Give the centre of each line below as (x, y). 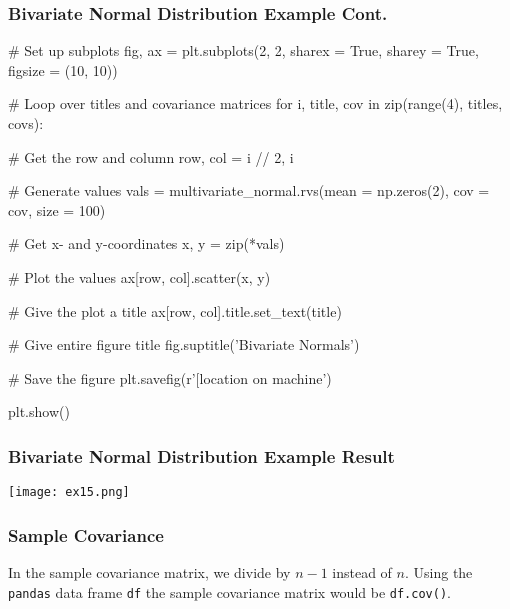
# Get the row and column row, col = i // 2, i (151, 156)
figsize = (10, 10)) (63, 69)
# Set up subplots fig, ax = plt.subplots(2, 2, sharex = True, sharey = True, (243, 50)
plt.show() (39, 411)
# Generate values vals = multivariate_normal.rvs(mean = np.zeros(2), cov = (249, 190)
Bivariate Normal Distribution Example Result (201, 455)
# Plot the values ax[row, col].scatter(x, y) (139, 276)
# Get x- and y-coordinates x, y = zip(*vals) (146, 243)
